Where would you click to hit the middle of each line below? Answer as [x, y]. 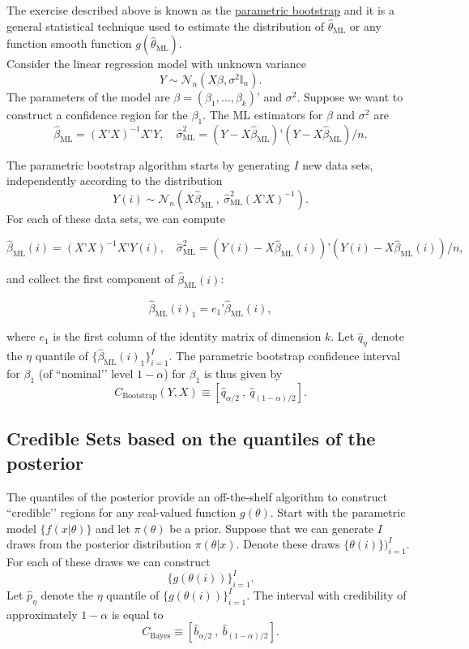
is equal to [137, 614]
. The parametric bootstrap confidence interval [285, 356]
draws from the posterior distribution [99, 544]
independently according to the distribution [115, 181]
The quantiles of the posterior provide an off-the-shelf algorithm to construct [197, 496]
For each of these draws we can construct [109, 562]
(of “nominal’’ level [86, 374]
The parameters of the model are [88, 96]
